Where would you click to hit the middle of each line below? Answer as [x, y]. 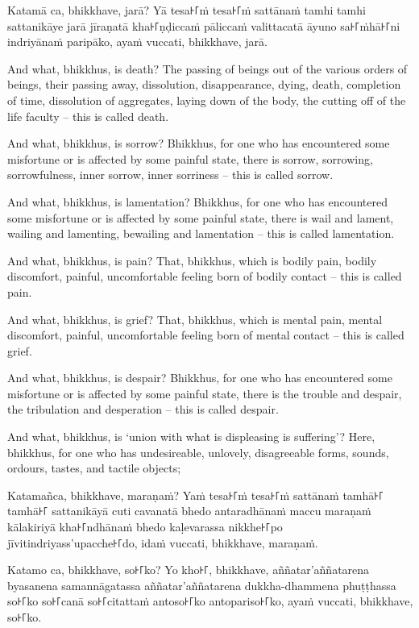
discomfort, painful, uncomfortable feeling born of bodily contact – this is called [205, 276]
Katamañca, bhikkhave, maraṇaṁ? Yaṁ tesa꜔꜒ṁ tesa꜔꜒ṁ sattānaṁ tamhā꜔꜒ [196, 495]
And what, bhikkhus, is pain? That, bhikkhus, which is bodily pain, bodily [192, 260]
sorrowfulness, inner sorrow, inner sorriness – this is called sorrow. [170, 175]
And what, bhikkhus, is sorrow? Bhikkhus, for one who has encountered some [199, 143]
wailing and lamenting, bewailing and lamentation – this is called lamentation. [201, 233]
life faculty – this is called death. [88, 116]
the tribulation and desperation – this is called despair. [143, 409]
